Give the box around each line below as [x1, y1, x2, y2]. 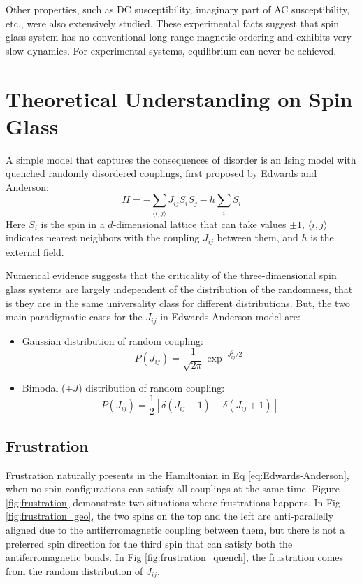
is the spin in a [41, 216, 105, 231]
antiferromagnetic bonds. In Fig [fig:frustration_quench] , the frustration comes [6, 550, 344, 564]
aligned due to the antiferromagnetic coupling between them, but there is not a [6, 522, 345, 536]
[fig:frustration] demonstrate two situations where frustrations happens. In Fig [6, 494, 340, 509]
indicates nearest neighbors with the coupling [6, 230, 200, 245]
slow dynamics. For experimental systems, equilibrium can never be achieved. [6, 43, 337, 57]
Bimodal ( [22, 380, 66, 394]
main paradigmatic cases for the [6, 309, 143, 324]
